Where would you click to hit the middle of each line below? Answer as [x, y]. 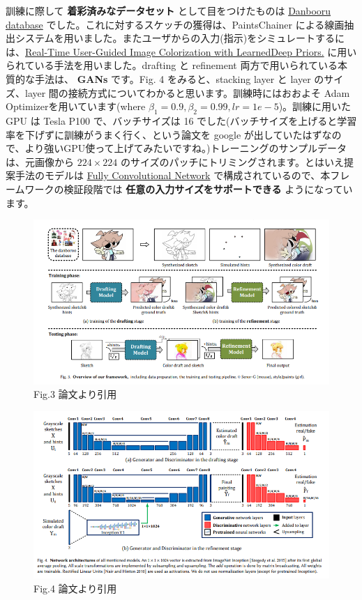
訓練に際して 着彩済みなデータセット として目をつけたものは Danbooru [168, 10]
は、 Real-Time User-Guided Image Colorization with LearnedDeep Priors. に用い [181, 51]
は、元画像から [40, 161]
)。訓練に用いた [315, 106]
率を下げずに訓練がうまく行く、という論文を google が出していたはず [164, 134]
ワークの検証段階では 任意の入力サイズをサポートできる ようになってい [189, 189]
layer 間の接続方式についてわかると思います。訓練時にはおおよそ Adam [187, 92]
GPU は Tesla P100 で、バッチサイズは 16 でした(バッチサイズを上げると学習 [181, 120]
